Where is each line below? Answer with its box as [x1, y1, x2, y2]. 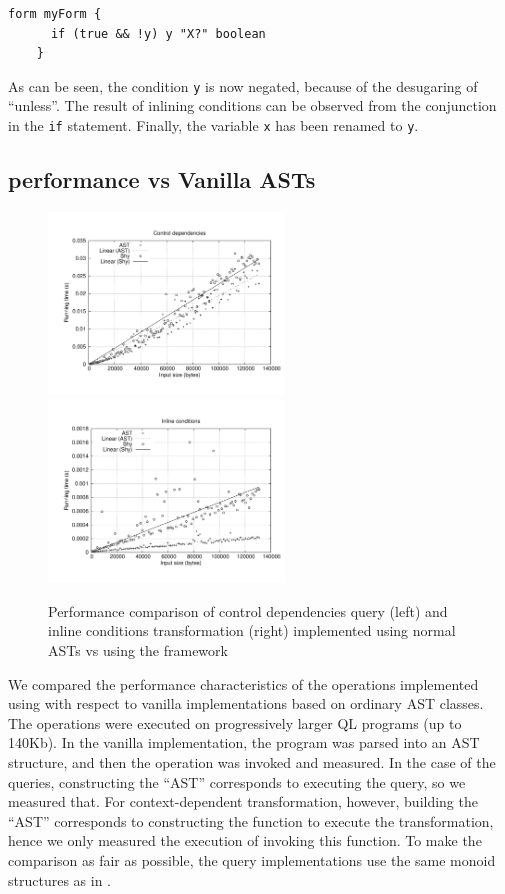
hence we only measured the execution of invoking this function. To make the [8, 830, 482, 851]
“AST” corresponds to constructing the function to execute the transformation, [8, 810, 494, 831]
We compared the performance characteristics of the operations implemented [8, 673, 479, 694]
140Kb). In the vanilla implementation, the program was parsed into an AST [8, 732, 480, 753]
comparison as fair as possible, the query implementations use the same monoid [8, 850, 496, 871]
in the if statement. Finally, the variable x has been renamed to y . [8, 115, 419, 136]
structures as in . [8, 869, 111, 890]
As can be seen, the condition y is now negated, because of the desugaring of [8, 75, 478, 96]
